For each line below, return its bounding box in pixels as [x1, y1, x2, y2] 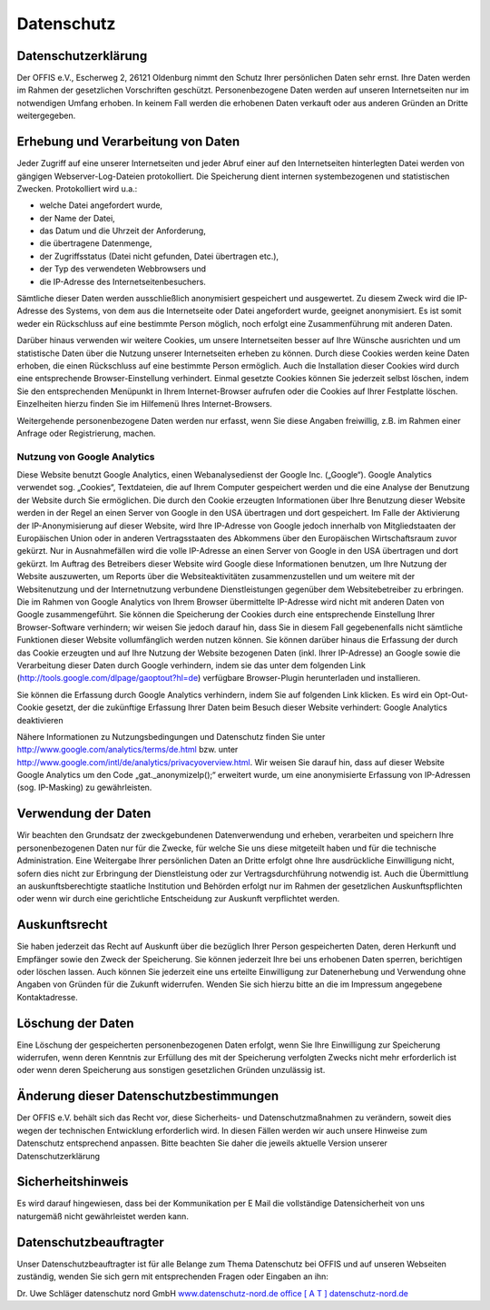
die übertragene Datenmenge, [39, 238, 152, 249]
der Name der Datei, [39, 212, 115, 223]
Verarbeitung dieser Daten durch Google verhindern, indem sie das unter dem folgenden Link [16, 659, 367, 671]
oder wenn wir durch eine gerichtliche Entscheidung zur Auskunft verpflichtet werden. [16, 893, 340, 904]
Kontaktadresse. [16, 991, 78, 1002]
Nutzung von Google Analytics [16, 450, 155, 463]
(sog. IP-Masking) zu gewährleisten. [16, 782, 152, 793]
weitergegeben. [16, 110, 76, 122]
